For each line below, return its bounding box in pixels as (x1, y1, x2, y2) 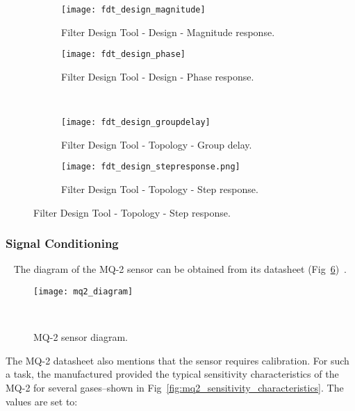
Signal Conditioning (6, 235, 119, 252)
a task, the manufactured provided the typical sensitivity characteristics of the (6, 367, 339, 381)
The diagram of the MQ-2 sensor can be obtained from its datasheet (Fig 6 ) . (13, 262, 347, 276)
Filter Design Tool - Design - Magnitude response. (61, 24, 275, 39)
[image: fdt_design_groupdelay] (61, 117, 210, 128)
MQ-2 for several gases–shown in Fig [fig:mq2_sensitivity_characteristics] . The (6, 380, 344, 395)
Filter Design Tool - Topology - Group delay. (61, 137, 252, 151)
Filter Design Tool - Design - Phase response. (61, 69, 254, 83)
